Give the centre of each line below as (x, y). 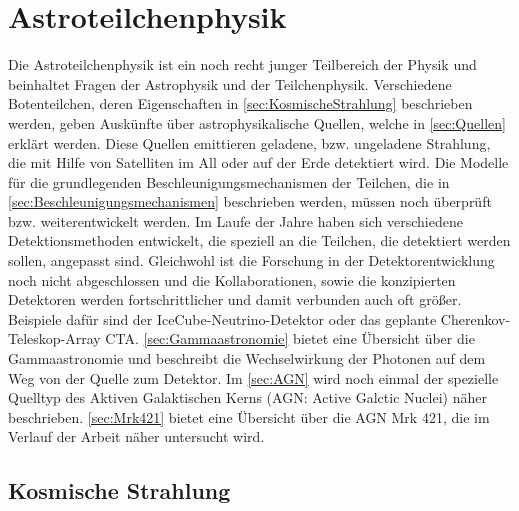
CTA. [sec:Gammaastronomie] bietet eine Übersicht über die (290, 338)
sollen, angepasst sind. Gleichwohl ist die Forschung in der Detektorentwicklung (251, 260)
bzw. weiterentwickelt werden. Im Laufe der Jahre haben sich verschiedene (235, 220)
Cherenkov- (475, 318)
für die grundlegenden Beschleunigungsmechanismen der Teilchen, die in (229, 181)
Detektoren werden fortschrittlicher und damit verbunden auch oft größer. (235, 299)
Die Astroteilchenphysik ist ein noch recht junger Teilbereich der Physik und (242, 64)
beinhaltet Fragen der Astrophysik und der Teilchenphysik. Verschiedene (230, 83)
